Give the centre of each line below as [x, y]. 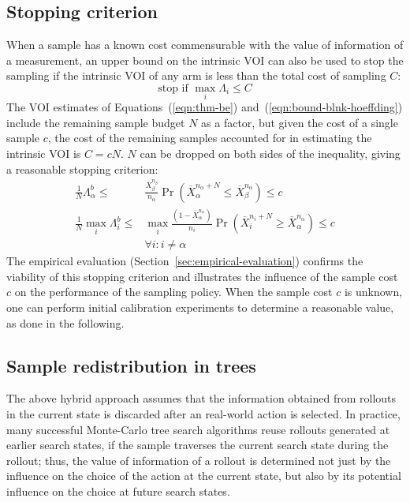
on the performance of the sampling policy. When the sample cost [173, 292]
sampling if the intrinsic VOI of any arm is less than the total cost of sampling [196, 75]
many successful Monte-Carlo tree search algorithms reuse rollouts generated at [198, 429]
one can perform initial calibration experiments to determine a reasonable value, [200, 307]
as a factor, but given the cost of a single [300, 122]
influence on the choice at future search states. [118, 491]
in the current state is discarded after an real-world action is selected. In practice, [203, 414]
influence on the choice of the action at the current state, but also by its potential [204, 476]
